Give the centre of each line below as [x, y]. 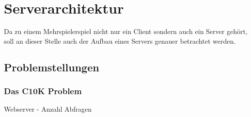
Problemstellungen [52, 67]
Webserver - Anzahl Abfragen [48, 109]
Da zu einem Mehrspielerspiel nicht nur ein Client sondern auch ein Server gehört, [126, 31]
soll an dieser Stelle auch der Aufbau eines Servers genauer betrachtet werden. [120, 41]
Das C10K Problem [43, 91]
